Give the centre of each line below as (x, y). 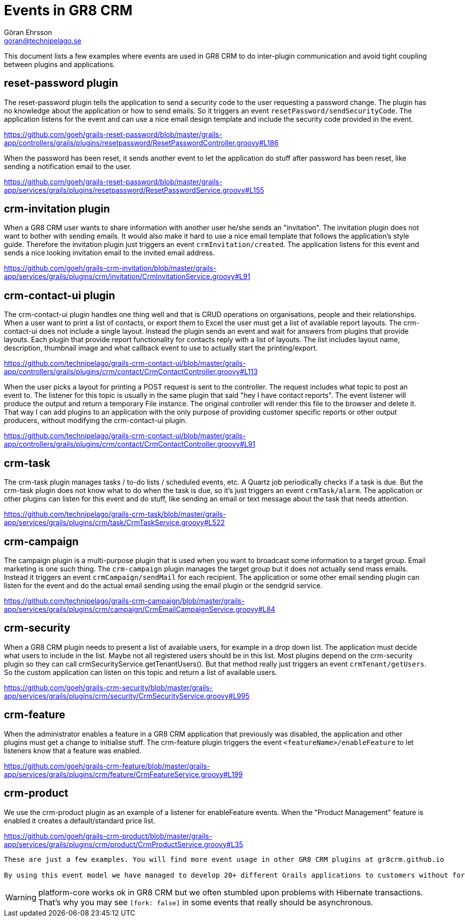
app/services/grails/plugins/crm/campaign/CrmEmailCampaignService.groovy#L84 (140, 609)
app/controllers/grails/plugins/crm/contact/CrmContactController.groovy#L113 (131, 372)
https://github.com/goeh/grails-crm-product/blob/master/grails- (108, 836)
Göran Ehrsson (28, 32)
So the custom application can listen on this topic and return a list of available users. (141, 672)
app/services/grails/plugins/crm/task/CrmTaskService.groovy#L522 (115, 523)
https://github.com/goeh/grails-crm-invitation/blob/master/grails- (110, 268)
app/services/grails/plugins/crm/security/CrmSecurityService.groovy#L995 (127, 696)
